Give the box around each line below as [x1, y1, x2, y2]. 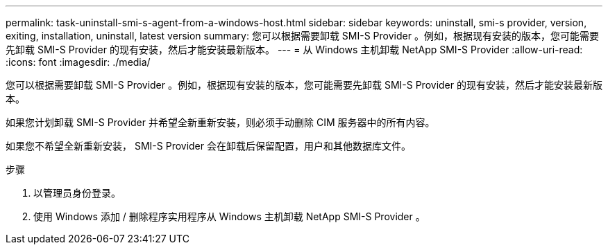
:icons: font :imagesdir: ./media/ [6, 56, 151, 68]
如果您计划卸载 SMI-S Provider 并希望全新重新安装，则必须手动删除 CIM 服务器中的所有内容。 [6, 116, 435, 128]
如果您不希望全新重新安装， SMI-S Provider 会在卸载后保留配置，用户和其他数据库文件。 [6, 140, 411, 152]
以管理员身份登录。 [33, 187, 121, 199]
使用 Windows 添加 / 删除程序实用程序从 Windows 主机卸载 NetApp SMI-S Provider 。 [33, 211, 425, 222]
